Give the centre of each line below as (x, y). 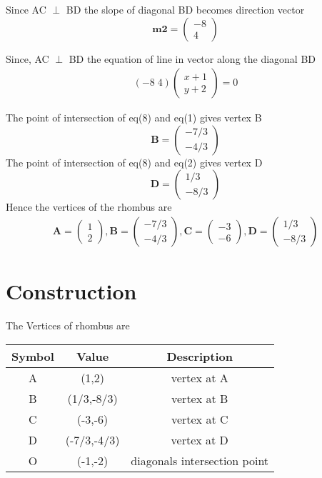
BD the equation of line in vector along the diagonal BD (192, 58)
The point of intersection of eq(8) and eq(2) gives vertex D (134, 162)
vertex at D (200, 439)
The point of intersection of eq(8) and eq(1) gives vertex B (134, 118)
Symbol (33, 356)
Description (200, 356)
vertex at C (200, 419)
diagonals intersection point (200, 460)
